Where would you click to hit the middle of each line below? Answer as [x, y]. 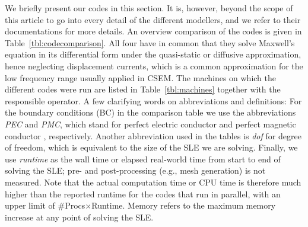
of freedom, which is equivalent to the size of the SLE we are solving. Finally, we [151, 147]
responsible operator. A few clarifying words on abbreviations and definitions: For [153, 100]
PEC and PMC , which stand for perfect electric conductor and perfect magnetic [150, 124]
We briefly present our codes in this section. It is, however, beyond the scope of [149, 8]
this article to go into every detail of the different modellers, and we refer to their [153, 19]
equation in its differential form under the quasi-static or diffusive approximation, [153, 54]
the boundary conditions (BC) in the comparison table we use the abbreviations [150, 112]
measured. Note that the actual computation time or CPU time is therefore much [153, 182]
